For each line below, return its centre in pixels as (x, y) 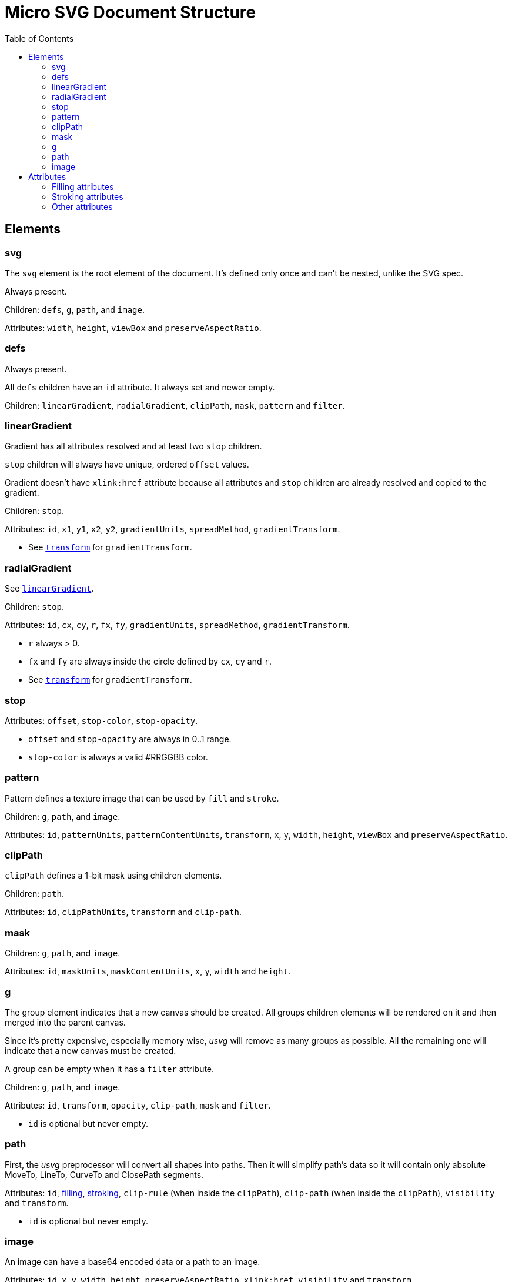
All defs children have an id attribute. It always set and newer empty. (140, 387)
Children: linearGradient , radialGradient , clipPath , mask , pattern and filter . (175, 405)
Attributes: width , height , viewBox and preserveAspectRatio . (133, 328)
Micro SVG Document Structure (130, 12)
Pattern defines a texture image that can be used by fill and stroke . (142, 798)
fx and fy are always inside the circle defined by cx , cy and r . (150, 662)
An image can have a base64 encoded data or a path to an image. (133, 1262)
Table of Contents (39, 38)
